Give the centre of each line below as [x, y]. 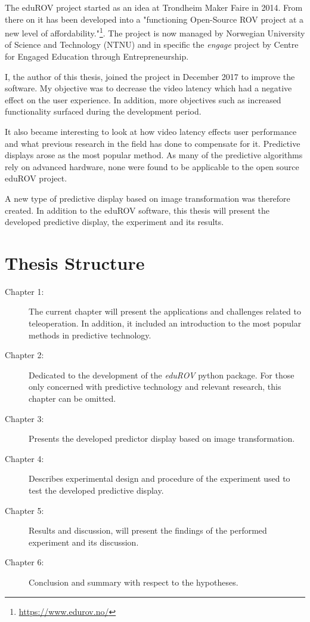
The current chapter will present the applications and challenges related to [165, 311]
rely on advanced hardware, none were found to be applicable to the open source [152, 166]
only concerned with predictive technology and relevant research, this [155, 387]
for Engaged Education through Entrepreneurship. [97, 56]
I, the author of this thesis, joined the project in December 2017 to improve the [150, 76]
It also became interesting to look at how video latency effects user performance [151, 131]
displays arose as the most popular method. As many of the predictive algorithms [154, 155]
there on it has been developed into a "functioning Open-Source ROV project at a [154, 19]
